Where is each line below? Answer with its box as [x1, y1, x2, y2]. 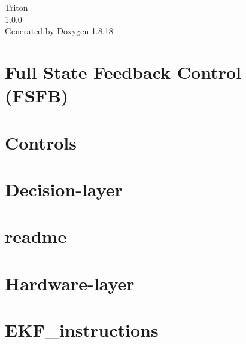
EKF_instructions [5, 318, 159, 342]
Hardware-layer [5, 270, 135, 295]
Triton [5, 1, 28, 13]
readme [5, 224, 67, 248]
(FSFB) [5, 83, 69, 108]
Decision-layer [5, 176, 123, 201]
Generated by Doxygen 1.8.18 [5, 25, 113, 37]
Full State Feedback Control [5, 59, 241, 84]
